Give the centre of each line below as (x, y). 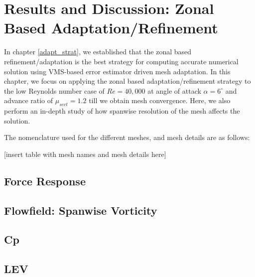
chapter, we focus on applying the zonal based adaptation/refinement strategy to (127, 81)
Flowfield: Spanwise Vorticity (81, 210)
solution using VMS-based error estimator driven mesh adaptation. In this (117, 71)
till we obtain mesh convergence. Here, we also (160, 100)
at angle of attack (174, 90)
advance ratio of (29, 100)
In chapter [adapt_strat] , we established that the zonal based (98, 52)
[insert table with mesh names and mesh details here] (85, 154)
